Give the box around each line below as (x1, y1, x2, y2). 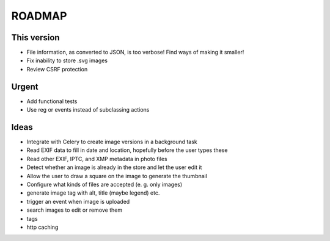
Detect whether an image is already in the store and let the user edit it (26, 164, 202, 171)
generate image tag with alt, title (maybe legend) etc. (26, 189, 160, 196)
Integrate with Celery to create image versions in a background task (26, 138, 198, 146)
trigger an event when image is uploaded (26, 198, 130, 205)
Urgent (11, 81, 38, 92)
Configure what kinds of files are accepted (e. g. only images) (26, 181, 183, 188)
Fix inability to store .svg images (26, 57, 108, 64)
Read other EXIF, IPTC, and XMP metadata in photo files (26, 155, 167, 162)
